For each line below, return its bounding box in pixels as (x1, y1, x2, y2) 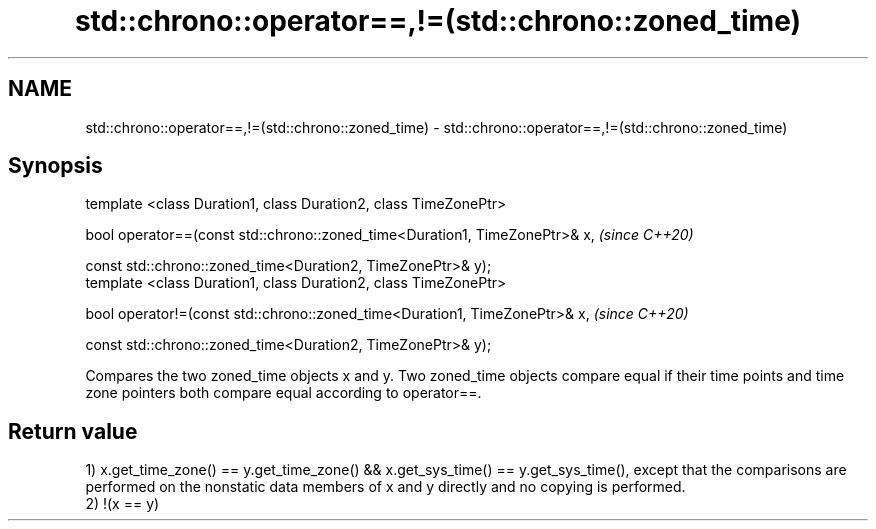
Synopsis (8, 153, 103, 179)
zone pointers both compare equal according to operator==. (85, 384, 482, 402)
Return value (8, 418, 138, 444)
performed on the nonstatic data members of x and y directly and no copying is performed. (85, 478, 686, 496)
